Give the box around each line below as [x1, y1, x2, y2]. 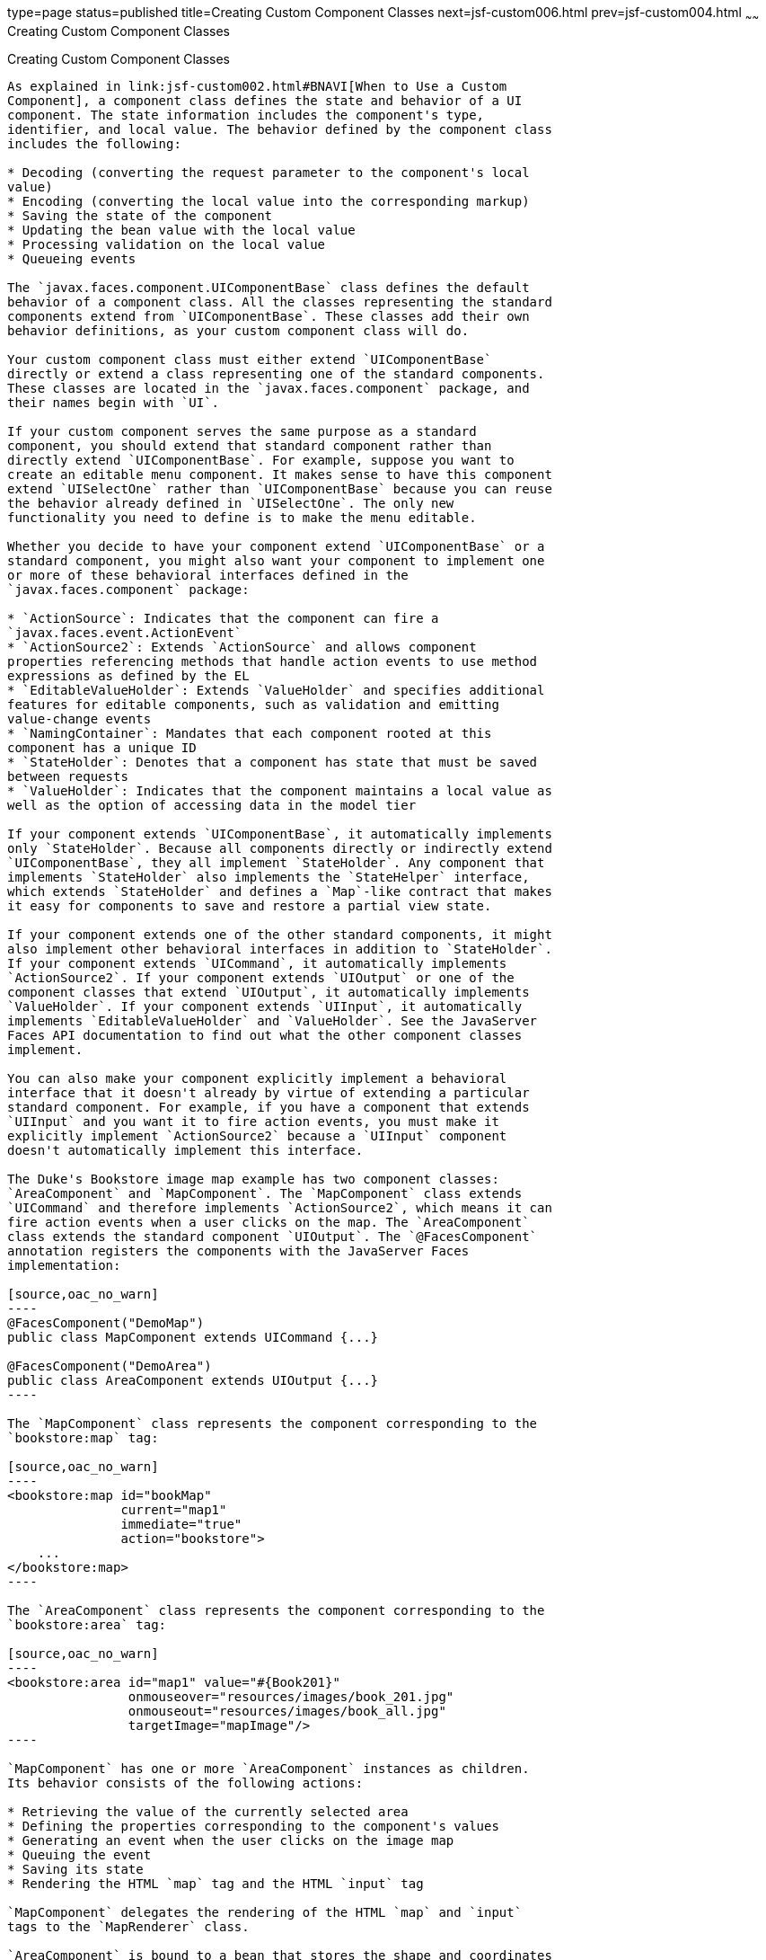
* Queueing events [7, 251, 136, 266]
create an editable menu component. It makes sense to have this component [7, 466, 552, 482]
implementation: [7, 1257, 121, 1273]
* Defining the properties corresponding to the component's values [7, 1818, 499, 1833]
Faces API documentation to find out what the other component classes [7, 1027, 523, 1042]
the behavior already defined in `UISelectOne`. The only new [7, 495, 454, 510]
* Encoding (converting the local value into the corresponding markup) [7, 193, 530, 208]
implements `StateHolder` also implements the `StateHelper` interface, [7, 869, 530, 884]
